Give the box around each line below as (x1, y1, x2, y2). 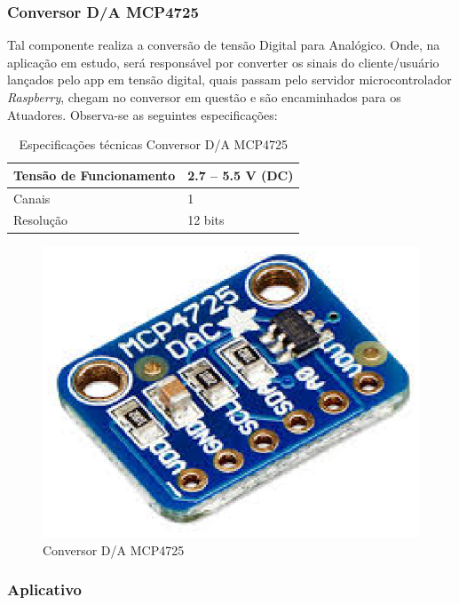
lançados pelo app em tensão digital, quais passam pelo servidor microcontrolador (7, 70, 452, 89)
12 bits (187, 211, 225, 229)
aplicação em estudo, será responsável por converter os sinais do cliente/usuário (7, 52, 439, 71)
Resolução (13, 211, 67, 229)
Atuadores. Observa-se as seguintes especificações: (7, 105, 278, 123)
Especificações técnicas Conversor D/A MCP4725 (19, 135, 289, 154)
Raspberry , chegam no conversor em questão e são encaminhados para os (7, 88, 401, 106)
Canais (13, 188, 51, 207)
